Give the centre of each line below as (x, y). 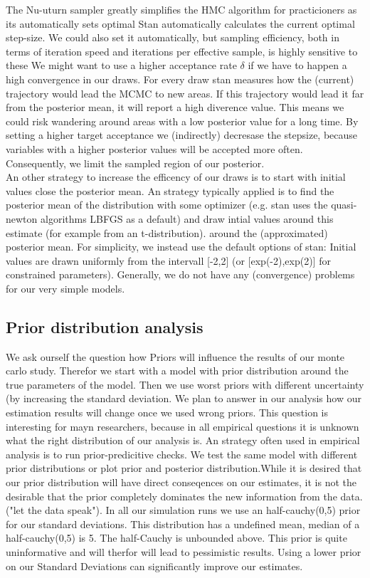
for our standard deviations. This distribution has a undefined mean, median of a (183, 524)
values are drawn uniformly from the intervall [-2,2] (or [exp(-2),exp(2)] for (168, 260)
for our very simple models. (65, 288)
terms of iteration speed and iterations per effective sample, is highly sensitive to (182, 51)
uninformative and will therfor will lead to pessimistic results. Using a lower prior (184, 551)
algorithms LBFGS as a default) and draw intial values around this (187, 218)
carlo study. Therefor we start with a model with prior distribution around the (177, 371)
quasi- (344, 205)
